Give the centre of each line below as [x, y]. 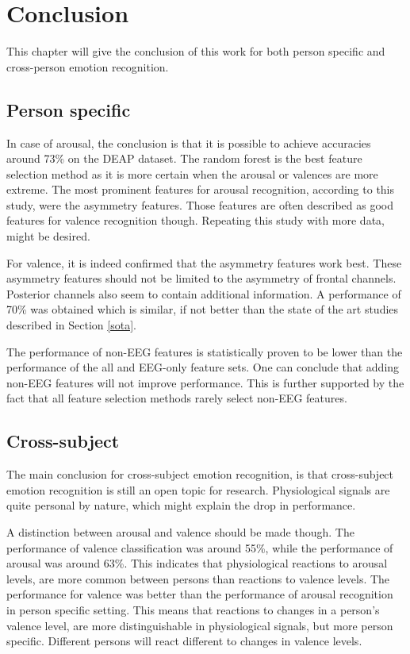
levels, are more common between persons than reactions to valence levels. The [198, 578]
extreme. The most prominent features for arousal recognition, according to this [201, 189]
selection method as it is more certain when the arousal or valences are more [192, 173]
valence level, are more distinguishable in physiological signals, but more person [200, 625]
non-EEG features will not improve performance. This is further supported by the [205, 382]
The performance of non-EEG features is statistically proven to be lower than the [205, 351]
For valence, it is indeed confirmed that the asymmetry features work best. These [204, 262]
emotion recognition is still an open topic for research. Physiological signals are [198, 489]
